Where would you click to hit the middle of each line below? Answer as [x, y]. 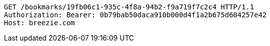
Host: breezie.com [40, 23]
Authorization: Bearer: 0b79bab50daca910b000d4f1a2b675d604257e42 [135, 15]
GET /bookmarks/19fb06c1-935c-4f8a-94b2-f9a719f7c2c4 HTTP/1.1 [129, 7]
